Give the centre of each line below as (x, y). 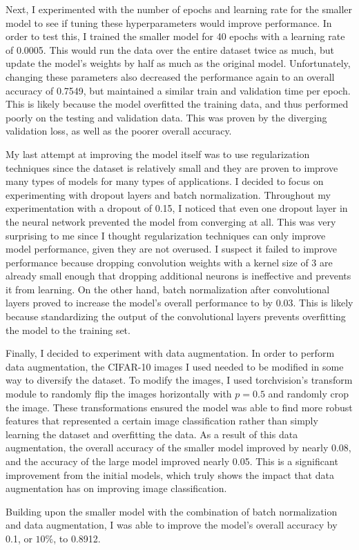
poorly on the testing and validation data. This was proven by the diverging (166, 117)
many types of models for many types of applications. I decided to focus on (165, 181)
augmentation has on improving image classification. (116, 488)
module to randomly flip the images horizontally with (119, 394)
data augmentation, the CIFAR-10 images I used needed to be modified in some (175, 366)
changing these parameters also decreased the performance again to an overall (170, 76)
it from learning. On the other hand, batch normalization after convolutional (168, 289)
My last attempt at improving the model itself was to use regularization (158, 154)
